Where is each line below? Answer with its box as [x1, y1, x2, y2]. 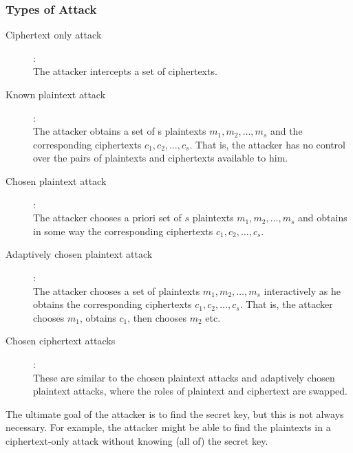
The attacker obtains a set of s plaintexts [33, 124, 206, 138]
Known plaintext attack [6, 87, 106, 101]
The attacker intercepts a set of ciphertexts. [33, 64, 217, 78]
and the [270, 124, 303, 138]
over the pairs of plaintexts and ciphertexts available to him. [33, 151, 288, 165]
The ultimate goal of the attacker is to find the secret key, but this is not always [6, 406, 344, 421]
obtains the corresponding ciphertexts [33, 297, 192, 311]
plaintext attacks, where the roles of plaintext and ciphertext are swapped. [33, 384, 347, 398]
